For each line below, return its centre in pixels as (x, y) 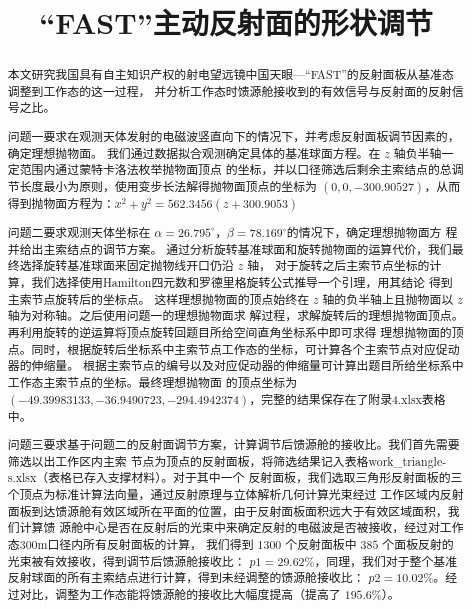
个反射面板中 (321, 544)
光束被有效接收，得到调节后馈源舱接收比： (126, 560)
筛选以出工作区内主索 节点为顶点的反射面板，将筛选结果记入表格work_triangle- (227, 460)
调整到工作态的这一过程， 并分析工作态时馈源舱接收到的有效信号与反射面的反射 (229, 90)
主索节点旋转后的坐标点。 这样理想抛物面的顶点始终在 (158, 298)
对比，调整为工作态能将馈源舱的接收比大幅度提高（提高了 (180, 594)
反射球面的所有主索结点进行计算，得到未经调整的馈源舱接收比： (186, 577)
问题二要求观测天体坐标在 (79, 231)
